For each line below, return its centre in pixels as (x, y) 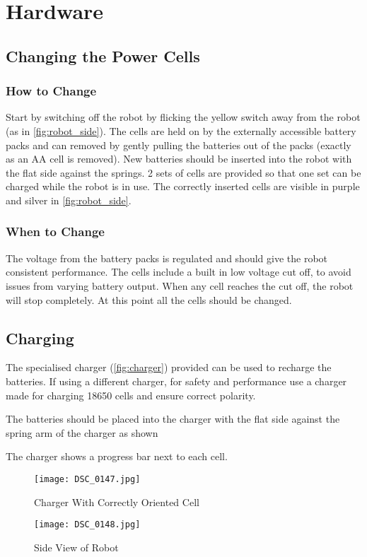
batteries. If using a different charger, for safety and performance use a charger (176, 381)
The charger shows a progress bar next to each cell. (117, 456)
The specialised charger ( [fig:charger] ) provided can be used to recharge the (169, 367)
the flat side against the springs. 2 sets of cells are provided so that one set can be (183, 172)
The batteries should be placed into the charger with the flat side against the (173, 419)
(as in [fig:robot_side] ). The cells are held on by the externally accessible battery (181, 130)
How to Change (51, 91)
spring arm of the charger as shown (82, 432)
